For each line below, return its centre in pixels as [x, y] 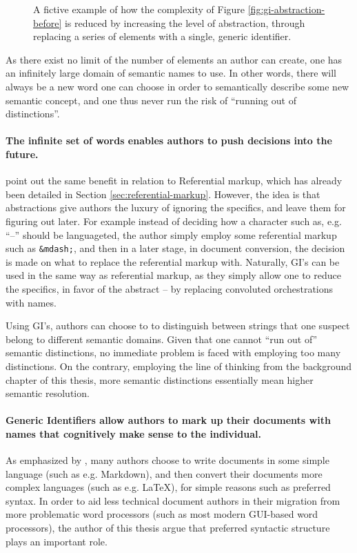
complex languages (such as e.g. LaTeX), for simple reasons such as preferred [168, 487]
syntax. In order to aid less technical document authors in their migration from [173, 500]
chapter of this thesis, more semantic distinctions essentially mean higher [160, 379]
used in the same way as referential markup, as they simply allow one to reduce [173, 275]
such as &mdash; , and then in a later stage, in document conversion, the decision [175, 248]
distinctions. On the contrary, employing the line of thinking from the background [179, 366]
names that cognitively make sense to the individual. [133, 433]
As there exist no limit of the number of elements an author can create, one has [174, 59]
